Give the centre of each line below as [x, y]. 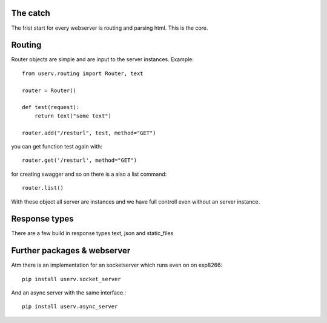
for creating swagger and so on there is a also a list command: [89, 174]
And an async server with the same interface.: [69, 293]
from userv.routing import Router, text [83, 73]
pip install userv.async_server [70, 307]
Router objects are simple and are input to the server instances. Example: [102, 59]
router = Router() [49, 90]
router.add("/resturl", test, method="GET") [89, 133]
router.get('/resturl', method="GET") [80, 160]
